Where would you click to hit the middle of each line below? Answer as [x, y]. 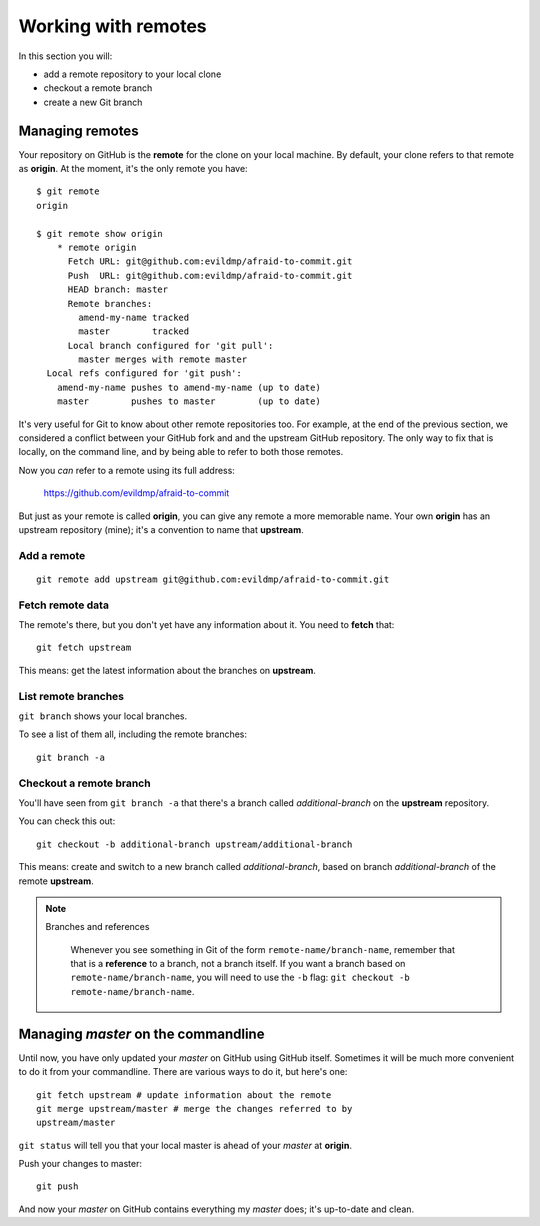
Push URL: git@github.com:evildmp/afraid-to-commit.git [210, 275]
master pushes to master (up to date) [189, 401]
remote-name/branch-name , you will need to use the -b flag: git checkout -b [240, 977]
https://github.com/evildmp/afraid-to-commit [136, 493]
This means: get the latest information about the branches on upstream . [167, 670]
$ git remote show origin [100, 233]
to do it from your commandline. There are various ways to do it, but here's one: [183, 1072]
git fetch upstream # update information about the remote [184, 1094]
